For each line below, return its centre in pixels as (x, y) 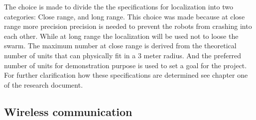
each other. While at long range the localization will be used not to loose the (121, 36)
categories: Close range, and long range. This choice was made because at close (125, 16)
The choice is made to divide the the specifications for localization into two (119, 6)
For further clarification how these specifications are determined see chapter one (126, 75)
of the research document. (44, 84)
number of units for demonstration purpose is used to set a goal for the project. (126, 65)
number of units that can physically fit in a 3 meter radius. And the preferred (123, 55)
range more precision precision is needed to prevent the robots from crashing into (128, 26)
